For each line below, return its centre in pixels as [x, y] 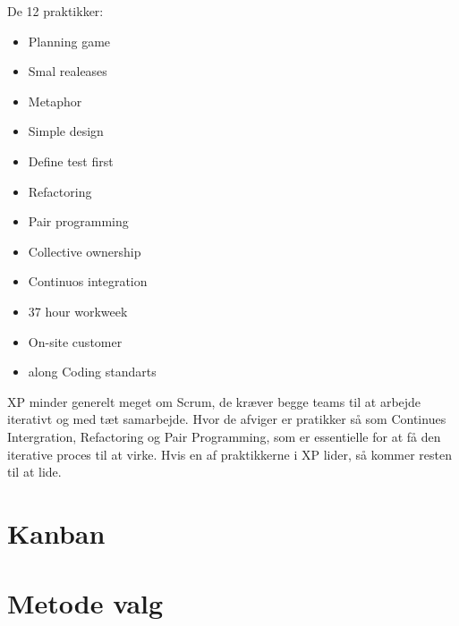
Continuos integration [88, 281]
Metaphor [55, 101]
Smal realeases [68, 71]
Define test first [71, 161]
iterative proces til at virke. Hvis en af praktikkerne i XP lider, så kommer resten [230, 454]
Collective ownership [85, 251]
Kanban [56, 533]
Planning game [69, 41]
